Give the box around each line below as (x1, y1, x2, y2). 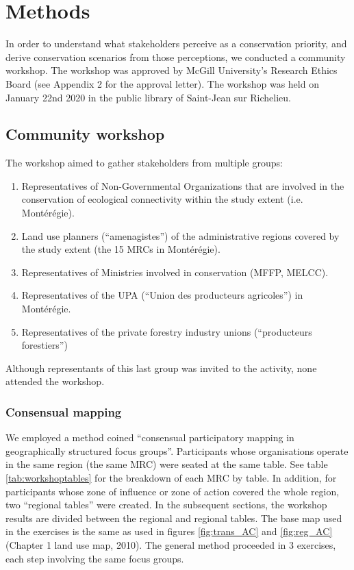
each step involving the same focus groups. (5, 551, 184, 565)
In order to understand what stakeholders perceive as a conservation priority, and (5, 36, 347, 51)
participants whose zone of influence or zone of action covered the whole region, (5, 484, 340, 498)
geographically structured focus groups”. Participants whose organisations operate (5, 443, 349, 458)
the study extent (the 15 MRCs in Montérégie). (21, 242, 220, 256)
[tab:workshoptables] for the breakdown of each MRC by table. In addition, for (5, 471, 337, 485)
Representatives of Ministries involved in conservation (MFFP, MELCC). (21, 264, 329, 279)
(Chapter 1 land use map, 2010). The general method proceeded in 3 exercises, (5, 537, 336, 552)
